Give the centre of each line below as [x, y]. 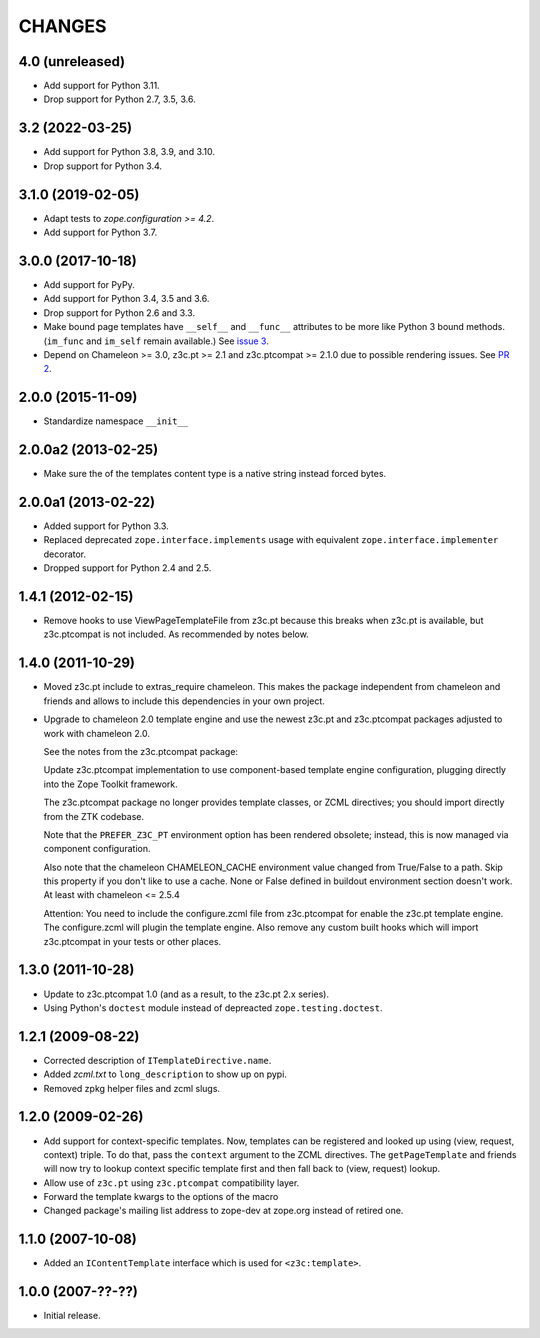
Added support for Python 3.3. [106, 526]
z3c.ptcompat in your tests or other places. [132, 941]
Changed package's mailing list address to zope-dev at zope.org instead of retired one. [223, 1211]
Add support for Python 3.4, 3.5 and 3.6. [126, 299]
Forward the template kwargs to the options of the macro [161, 1197]
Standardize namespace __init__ [116, 421]
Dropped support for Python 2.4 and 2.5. [127, 568]
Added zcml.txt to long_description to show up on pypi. [165, 1074]
